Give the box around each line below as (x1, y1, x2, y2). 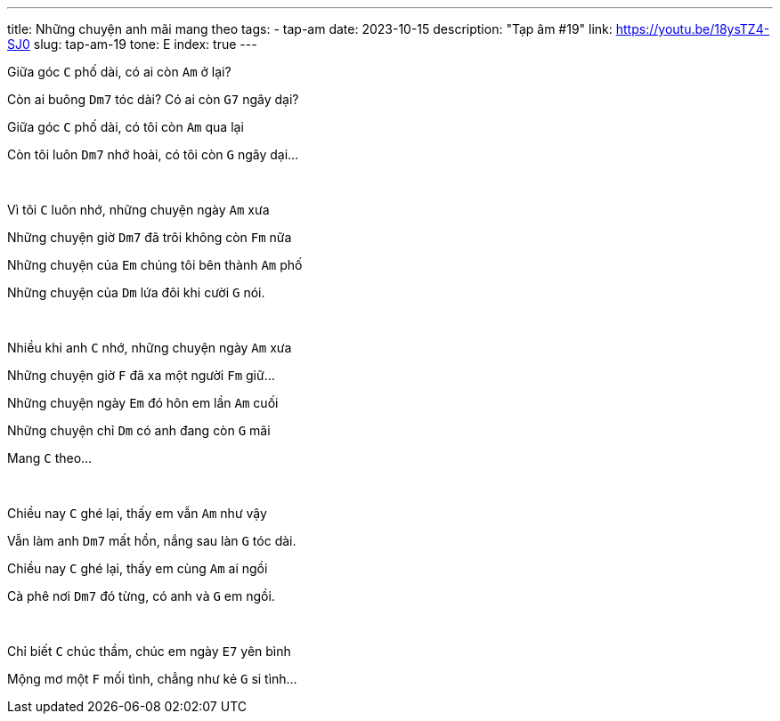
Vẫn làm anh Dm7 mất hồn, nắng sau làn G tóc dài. (7, 533, 297, 548)
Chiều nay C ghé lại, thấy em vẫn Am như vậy (7, 506, 267, 521)
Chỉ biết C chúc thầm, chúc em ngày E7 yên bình (7, 644, 291, 659)
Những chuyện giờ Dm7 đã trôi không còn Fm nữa (7, 230, 292, 245)
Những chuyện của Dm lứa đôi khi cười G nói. (7, 285, 265, 300)
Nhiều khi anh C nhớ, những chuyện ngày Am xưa (7, 340, 292, 355)
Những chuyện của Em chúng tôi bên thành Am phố (7, 257, 303, 272)
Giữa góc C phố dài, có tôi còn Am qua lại (7, 119, 244, 134)
